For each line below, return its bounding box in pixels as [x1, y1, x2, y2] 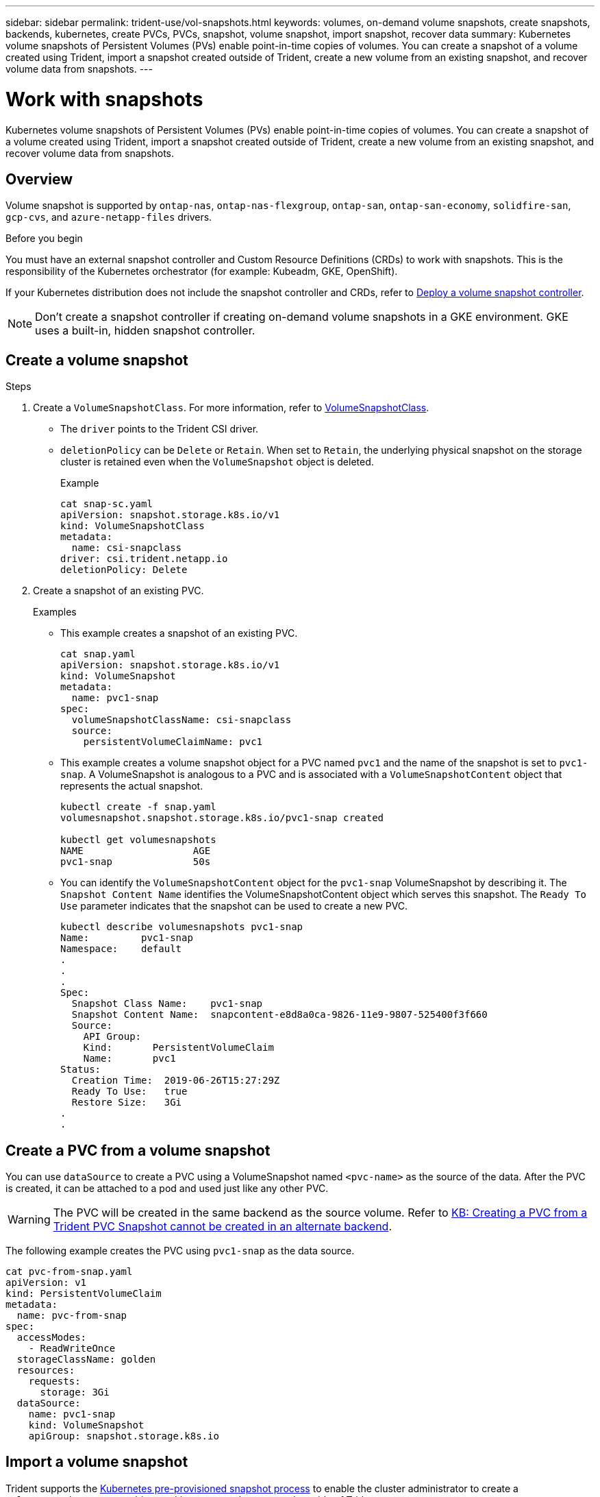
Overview [5, 170, 73, 188]
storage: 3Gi [40, 1387, 110, 1398]
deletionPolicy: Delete [60, 564, 188, 576]
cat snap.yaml [60, 648, 136, 660]
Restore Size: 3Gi [71, 1097, 182, 1108]
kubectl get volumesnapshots [60, 834, 216, 846]
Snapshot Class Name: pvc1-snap [71, 998, 263, 1010]
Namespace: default [60, 943, 182, 955]
